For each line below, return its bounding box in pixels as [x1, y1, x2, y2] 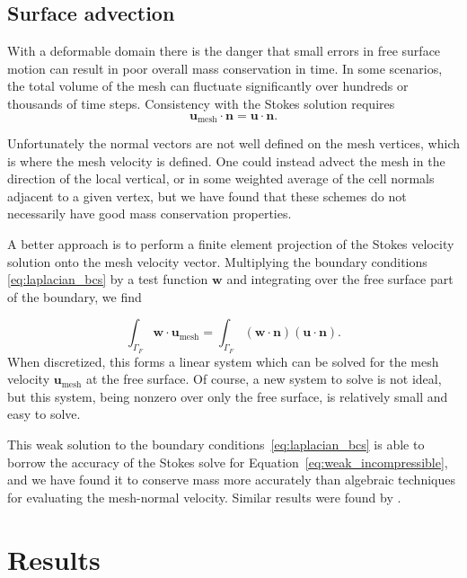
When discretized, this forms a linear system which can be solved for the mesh [7, 351, 439, 370]
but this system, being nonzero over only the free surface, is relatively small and [7, 387, 448, 405]
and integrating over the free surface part [226, 270, 454, 289]
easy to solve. [7, 405, 81, 423]
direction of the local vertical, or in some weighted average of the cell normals [7, 169, 435, 188]
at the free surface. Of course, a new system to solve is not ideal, [85, 369, 442, 388]
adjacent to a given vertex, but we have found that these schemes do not [7, 186, 407, 205]
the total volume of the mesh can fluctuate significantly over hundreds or [7, 76, 409, 95]
